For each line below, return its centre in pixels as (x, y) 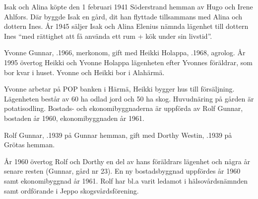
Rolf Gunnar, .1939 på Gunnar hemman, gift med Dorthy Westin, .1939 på (118, 135)
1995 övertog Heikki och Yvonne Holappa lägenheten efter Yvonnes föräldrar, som (128, 62)
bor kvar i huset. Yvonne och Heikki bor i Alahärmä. (84, 72)
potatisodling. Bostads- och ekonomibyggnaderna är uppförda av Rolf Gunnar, (124, 108)
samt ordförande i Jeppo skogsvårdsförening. (71, 190)
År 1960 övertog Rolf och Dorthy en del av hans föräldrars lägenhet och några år (127, 161)
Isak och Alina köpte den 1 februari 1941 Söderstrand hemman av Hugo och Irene (129, 6)
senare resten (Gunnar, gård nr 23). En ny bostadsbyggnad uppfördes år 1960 (122, 171)
